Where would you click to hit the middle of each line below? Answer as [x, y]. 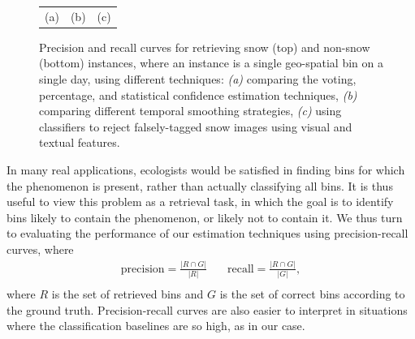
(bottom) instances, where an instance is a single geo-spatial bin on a [211, 63]
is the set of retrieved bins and [128, 294]
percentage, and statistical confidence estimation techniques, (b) [198, 94]
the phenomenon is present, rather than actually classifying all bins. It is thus [200, 185]
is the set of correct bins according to [312, 294]
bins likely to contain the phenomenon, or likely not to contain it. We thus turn [205, 217]
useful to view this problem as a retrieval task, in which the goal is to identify [200, 202]
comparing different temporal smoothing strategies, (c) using [190, 111]
